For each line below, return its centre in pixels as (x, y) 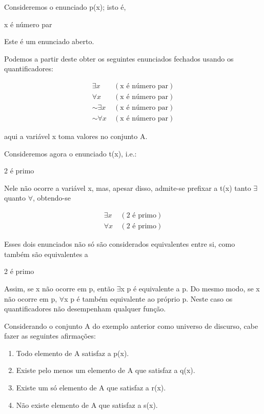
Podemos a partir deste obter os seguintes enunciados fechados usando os (119, 58)
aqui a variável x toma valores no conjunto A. (76, 136)
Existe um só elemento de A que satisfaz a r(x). (91, 388)
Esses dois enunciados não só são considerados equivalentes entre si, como (120, 244)
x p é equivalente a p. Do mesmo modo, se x (190, 288)
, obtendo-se (52, 198)
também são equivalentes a (46, 254)
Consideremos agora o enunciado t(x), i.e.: (70, 153)
